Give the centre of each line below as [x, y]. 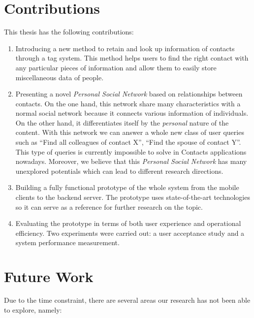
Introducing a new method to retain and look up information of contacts [125, 48]
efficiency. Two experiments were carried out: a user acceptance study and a [130, 233]
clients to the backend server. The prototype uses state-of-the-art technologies [133, 197]
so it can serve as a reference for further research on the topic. [109, 207]
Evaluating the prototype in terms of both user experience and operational [128, 223]
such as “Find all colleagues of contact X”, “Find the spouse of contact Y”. [128, 142]
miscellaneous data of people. [60, 77]
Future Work [49, 276]
